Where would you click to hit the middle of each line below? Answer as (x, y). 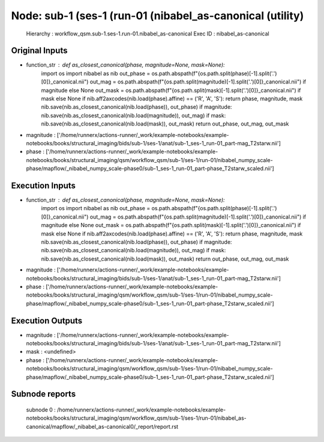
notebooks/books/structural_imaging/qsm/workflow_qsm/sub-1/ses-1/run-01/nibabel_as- (136, 418)
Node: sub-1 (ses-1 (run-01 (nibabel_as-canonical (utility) (157, 16)
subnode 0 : (41, 410)
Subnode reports (43, 394)
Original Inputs (39, 51)
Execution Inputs (43, 185)
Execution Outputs (47, 320)
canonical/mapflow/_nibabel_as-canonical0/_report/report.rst (102, 426)
